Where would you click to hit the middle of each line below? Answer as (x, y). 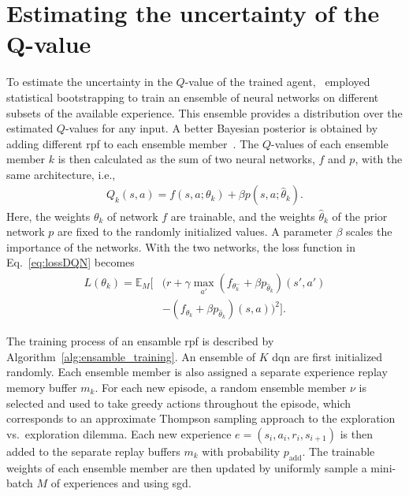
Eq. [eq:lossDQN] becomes (71, 262)
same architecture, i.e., (61, 174)
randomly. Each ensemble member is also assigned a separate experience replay (197, 372)
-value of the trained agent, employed (277, 82)
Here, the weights (48, 216)
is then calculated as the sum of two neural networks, (186, 159)
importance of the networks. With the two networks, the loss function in (181, 246)
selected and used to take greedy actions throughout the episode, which (179, 403)
